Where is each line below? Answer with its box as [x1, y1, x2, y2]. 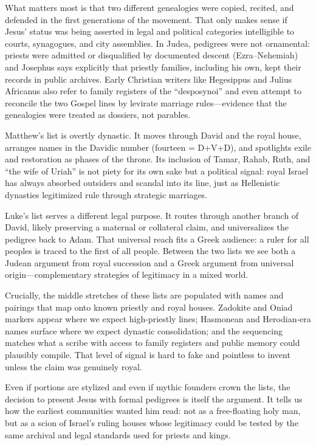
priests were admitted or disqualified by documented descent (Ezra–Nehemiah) [5, 49, 298, 61]
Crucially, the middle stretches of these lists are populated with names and [5, 289, 284, 302]
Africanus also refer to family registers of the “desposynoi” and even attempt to [5, 85, 301, 97]
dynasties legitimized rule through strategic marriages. [5, 188, 208, 201]
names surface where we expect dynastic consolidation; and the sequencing [5, 324, 283, 337]
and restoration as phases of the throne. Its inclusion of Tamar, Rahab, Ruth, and [5, 153, 311, 165]
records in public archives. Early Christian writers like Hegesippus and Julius [5, 72, 292, 85]
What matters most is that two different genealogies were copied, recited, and [5, 1, 294, 13]
